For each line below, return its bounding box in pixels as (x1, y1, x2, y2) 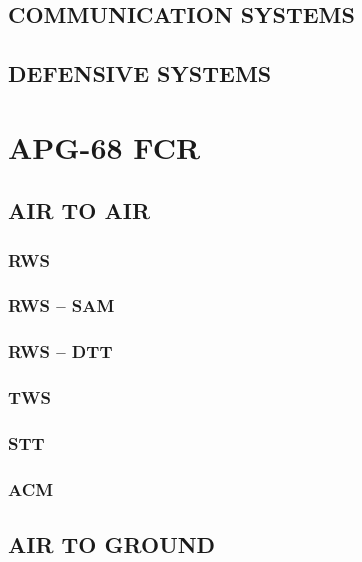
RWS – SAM (8, 293, 115, 318)
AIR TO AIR (8, 195, 151, 226)
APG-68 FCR (8, 126, 201, 167)
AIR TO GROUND (8, 529, 216, 560)
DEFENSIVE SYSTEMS (8, 58, 272, 89)
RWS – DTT (8, 339, 113, 364)
